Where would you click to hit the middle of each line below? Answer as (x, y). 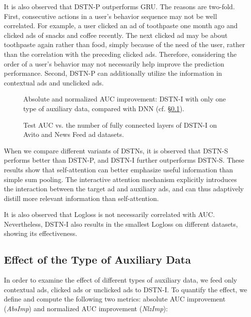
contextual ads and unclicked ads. (54, 82)
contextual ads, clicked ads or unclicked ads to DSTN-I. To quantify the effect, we (126, 289)
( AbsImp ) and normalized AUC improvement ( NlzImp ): (86, 309)
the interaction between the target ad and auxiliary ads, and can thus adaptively (124, 189)
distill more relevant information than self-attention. (81, 198)
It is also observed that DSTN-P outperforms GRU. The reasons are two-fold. (119, 6)
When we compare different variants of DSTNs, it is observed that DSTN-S (116, 150)
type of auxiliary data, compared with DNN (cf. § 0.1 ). (104, 108)
